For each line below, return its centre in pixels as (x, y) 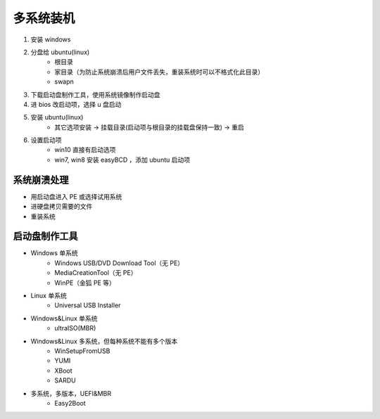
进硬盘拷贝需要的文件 (62, 207)
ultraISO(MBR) (75, 328)
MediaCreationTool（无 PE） (96, 273)
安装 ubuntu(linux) (57, 117)
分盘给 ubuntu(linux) (60, 52)
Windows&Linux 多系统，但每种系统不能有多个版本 (104, 341)
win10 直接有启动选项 (85, 150)
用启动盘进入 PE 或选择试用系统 (76, 196)
